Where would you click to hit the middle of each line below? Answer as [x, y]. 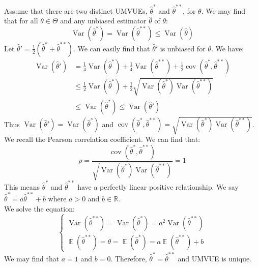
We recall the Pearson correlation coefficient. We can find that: [102, 139]
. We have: [227, 48]
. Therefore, [129, 258]
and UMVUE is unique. [215, 258]
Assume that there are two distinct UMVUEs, [76, 10]
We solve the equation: [39, 208]
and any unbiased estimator [103, 21]
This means [22, 186]
